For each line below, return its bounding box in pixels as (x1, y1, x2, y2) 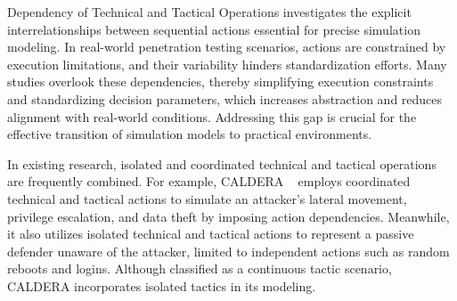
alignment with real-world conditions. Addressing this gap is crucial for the (7, 107, 417, 126)
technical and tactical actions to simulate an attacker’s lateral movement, (7, 189, 407, 207)
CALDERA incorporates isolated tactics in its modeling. (7, 276, 316, 295)
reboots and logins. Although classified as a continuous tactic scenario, (7, 259, 392, 278)
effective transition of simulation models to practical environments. (7, 125, 372, 143)
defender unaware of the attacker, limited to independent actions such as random (7, 241, 450, 260)
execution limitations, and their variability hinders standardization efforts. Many (7, 54, 447, 73)
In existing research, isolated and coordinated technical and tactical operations (7, 154, 437, 173)
